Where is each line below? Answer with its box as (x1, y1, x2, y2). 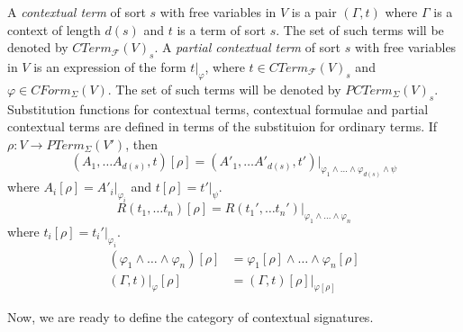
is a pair (291, 3, 337, 21)
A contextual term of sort (7, 3, 146, 21)
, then (125, 134, 158, 153)
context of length (7, 20, 101, 39)
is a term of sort (177, 20, 267, 39)
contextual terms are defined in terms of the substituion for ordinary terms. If (7, 117, 438, 136)
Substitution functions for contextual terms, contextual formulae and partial (7, 99, 429, 118)
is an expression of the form (33, 57, 186, 76)
